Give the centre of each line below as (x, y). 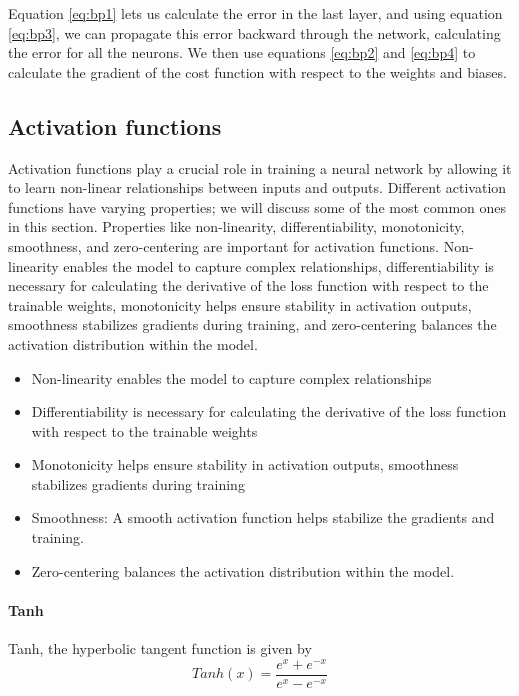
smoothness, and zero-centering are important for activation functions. (224, 245)
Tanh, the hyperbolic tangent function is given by (160, 648)
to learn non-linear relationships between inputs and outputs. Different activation (257, 187)
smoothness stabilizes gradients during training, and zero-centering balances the (252, 324)
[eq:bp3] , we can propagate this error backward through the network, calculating (254, 32)
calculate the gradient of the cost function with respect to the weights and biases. (257, 71)
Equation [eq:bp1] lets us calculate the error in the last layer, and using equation (255, 13)
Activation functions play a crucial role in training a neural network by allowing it (260, 167)
